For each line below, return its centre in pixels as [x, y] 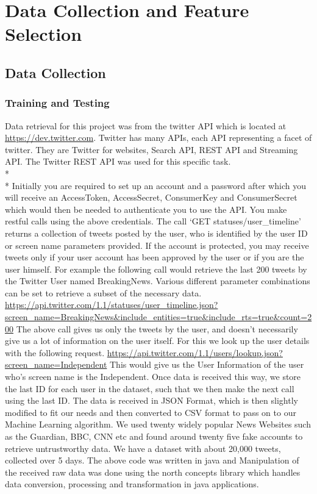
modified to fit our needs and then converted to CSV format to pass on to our [151, 412]
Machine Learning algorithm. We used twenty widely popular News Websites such [158, 424]
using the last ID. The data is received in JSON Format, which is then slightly [151, 400]
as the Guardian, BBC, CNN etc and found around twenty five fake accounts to [154, 436]
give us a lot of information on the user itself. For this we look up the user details [157, 341]
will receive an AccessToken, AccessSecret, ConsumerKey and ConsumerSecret [151, 197]
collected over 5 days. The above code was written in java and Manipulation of [152, 460]
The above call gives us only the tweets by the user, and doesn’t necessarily [157, 328]
